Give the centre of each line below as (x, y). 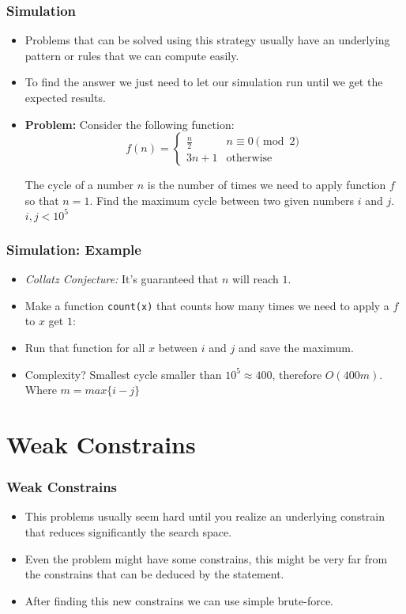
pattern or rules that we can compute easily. (132, 55)
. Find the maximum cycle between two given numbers (222, 200)
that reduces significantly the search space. (128, 531)
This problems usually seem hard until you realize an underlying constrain (205, 516)
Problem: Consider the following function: (130, 124)
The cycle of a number (79, 185)
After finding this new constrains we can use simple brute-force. (179, 600)
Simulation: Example (74, 249)
